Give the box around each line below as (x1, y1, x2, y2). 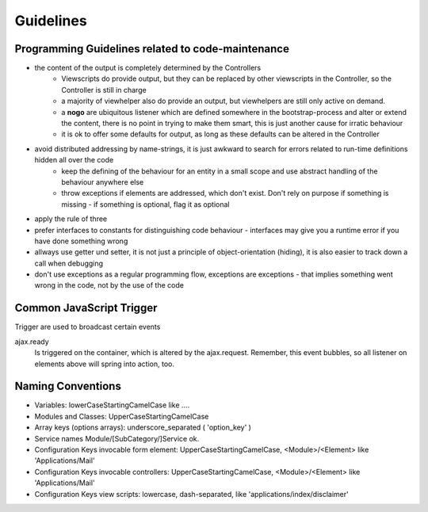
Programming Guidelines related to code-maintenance (14, 42, 289, 55)
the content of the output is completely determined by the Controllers (34, 63, 262, 73)
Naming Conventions (14, 380, 122, 393)
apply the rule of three (34, 214, 108, 224)
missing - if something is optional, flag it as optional (61, 199, 230, 209)
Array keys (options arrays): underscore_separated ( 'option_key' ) (34, 422, 251, 432)
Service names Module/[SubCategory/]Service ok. (34, 434, 200, 443)
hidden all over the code (34, 155, 114, 165)
